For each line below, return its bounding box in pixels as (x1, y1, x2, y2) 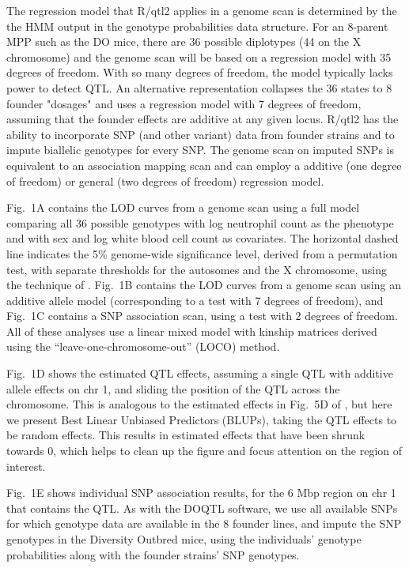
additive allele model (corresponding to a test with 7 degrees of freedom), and (6, 292, 384, 308)
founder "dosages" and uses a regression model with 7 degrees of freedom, (6, 95, 362, 111)
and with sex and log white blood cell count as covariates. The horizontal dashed (6, 230, 399, 246)
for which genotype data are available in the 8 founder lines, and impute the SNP (6, 515, 402, 532)
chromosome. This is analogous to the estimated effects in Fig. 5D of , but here (6, 396, 392, 412)
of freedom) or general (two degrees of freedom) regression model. (6, 172, 324, 189)
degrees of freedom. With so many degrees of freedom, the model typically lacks (6, 64, 393, 81)
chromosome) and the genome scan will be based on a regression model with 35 (6, 48, 392, 65)
